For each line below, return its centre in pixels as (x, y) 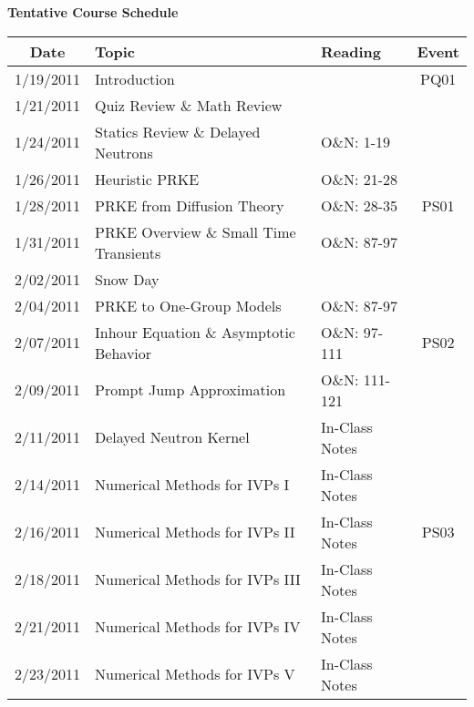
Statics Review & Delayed (178, 131)
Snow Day (127, 279)
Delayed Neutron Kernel (172, 437)
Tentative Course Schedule (93, 12)
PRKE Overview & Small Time (196, 231)
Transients (128, 252)
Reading (351, 51)
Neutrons (124, 152)
